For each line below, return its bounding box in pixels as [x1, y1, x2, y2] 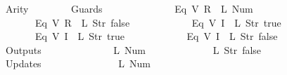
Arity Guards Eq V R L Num [5, 1, 253, 15]
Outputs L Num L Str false [5, 42, 262, 57]
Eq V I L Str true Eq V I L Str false [34, 29, 278, 43]
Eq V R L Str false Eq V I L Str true [34, 15, 281, 29]
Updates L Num [5, 56, 151, 71]
